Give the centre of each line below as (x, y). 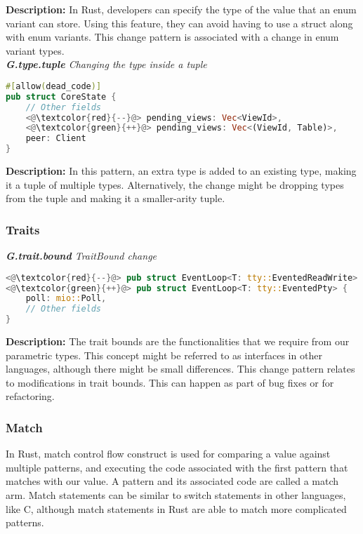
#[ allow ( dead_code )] (54, 86)
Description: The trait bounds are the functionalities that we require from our (178, 341)
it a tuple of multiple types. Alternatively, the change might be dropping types (175, 184)
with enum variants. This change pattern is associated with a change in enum (172, 37)
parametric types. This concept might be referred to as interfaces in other (164, 355)
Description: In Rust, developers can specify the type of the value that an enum (181, 9)
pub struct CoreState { (61, 96)
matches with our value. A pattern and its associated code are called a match (172, 481)
